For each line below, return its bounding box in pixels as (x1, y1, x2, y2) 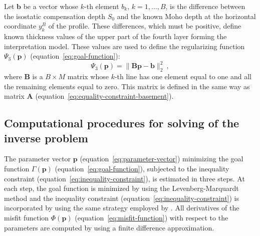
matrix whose (67, 71, 109, 82)
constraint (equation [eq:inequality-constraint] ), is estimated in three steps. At (4, 173, 245, 183)
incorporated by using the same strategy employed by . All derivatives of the (4, 202, 239, 213)
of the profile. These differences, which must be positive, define (48, 21, 241, 31)
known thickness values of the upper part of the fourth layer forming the (4, 31, 227, 41)
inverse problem (4, 130, 88, 145)
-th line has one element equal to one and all (114, 71, 251, 82)
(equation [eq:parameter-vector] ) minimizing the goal (80, 153, 243, 164)
